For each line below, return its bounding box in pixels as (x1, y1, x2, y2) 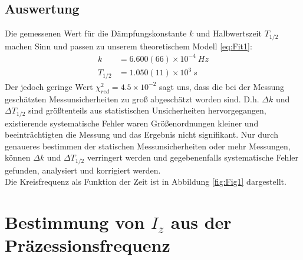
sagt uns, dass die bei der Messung (159, 80, 285, 92)
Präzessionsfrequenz (5, 233, 170, 257)
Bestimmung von (5, 210, 145, 234)
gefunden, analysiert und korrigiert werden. (5, 164, 161, 176)
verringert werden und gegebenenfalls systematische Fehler (87, 151, 298, 164)
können (5, 151, 31, 164)
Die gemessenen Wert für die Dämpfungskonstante (5, 27, 187, 39)
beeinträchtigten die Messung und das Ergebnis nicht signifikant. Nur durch (5, 128, 278, 141)
